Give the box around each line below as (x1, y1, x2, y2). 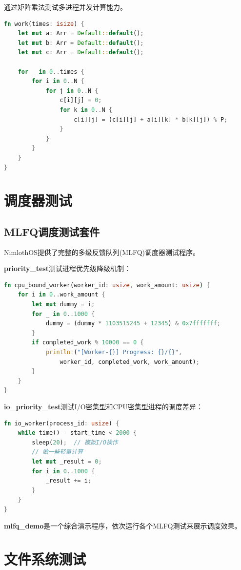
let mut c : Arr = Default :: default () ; (18, 49, 144, 56)
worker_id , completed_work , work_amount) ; (60, 358, 200, 365)
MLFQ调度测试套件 (4, 224, 100, 239)
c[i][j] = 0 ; (60, 97, 102, 104)
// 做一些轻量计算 (32, 448, 83, 456)
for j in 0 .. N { (45, 87, 99, 94)
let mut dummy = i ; (32, 301, 95, 308)
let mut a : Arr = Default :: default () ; (18, 30, 144, 37)
